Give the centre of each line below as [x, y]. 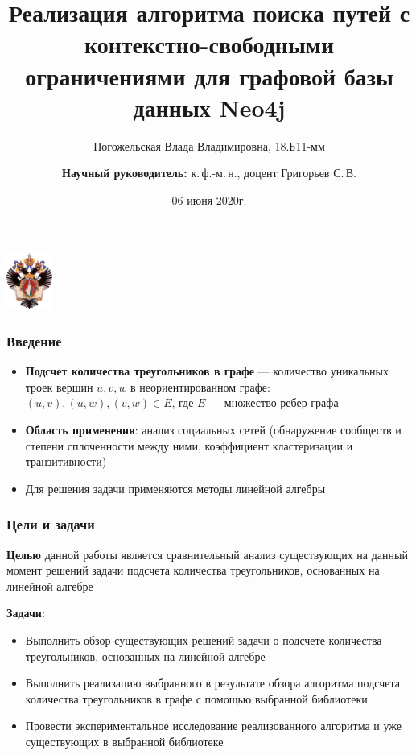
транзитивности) [66, 461]
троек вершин [59, 386]
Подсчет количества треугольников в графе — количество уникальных [207, 371]
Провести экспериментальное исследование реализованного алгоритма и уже [213, 726]
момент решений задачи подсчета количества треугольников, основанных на [193, 570]
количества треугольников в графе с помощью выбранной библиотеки [196, 698]
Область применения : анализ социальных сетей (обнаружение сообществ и [213, 430]
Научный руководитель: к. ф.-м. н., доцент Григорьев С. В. [209, 173]
